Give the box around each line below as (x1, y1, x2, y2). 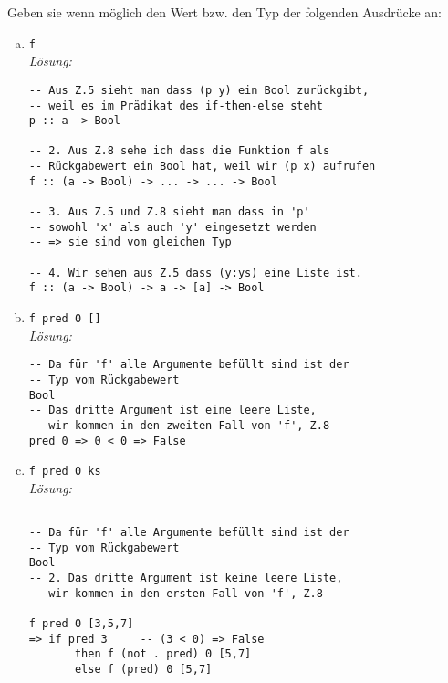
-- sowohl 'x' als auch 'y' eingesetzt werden (28, 220, 317, 234)
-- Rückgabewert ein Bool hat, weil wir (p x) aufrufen (28, 160, 376, 173)
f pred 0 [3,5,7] (28, 617, 134, 631)
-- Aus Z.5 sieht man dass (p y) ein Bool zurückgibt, (28, 83, 370, 97)
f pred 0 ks (28, 465, 101, 478)
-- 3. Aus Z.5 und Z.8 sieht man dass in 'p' (28, 205, 310, 219)
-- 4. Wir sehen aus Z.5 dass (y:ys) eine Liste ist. (28, 266, 362, 279)
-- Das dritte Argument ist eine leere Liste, (28, 404, 317, 417)
